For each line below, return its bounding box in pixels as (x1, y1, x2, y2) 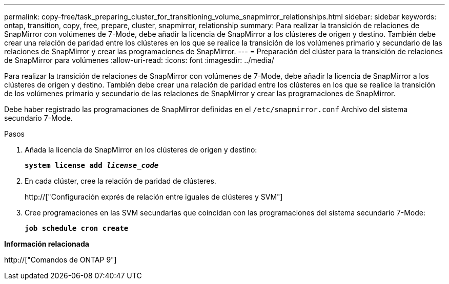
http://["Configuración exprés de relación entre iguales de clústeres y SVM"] (25, 192, 283, 201)
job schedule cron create (25, 224, 129, 232)
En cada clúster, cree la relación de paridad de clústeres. (25, 177, 216, 185)
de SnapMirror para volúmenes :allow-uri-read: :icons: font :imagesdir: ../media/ (4, 56, 274, 64)
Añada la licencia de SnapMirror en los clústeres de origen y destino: (25, 145, 257, 154)
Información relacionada (4, 239, 89, 248)
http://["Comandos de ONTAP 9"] (4, 255, 117, 264)
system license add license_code (25, 161, 159, 169)
